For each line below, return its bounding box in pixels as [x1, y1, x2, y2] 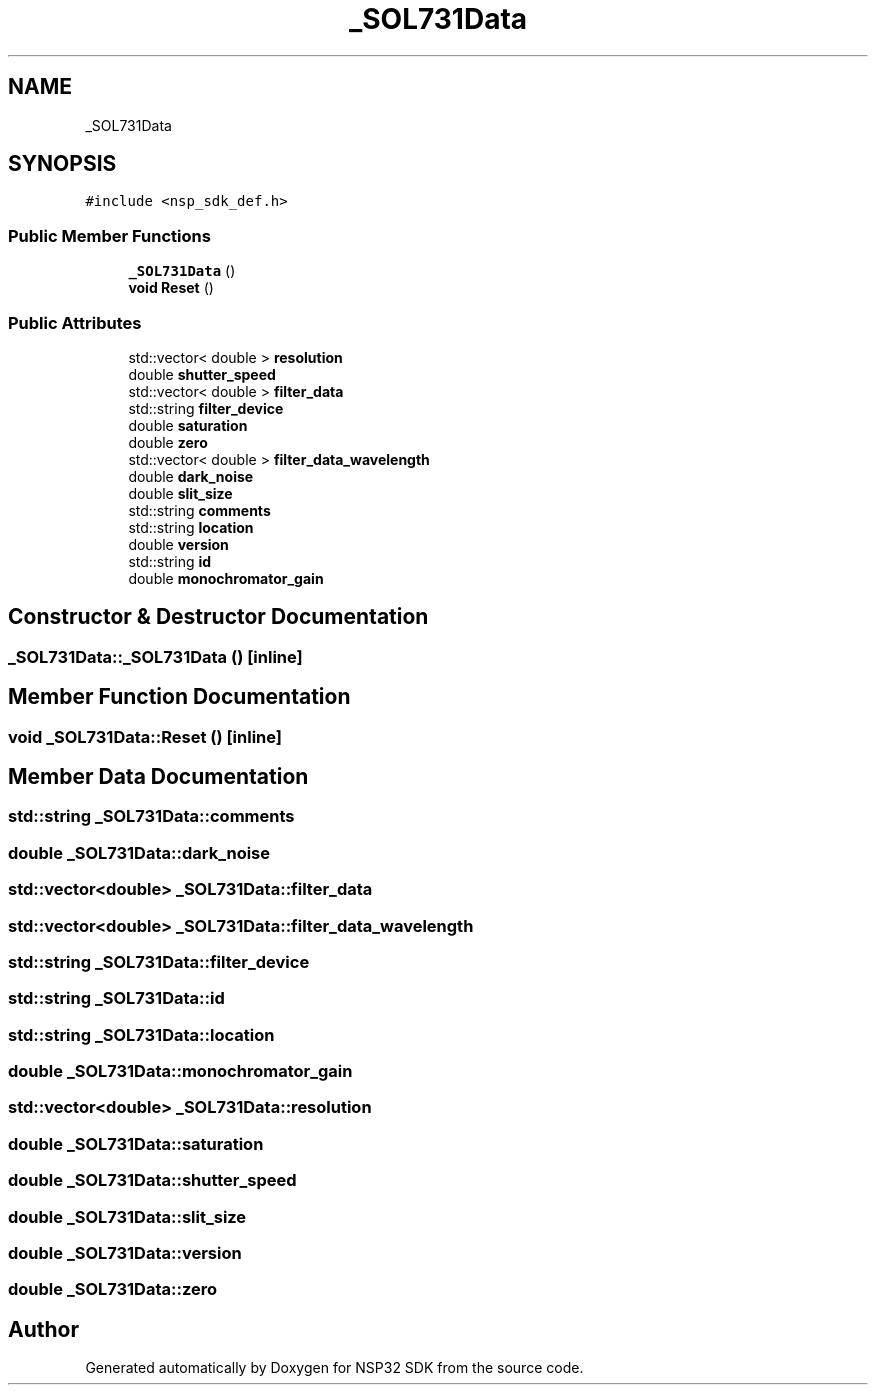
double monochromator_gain [128, 569, 324, 587]
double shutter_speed [128, 365, 276, 383]
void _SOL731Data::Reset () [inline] [8, 726, 282, 747]
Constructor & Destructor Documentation [8, 604, 429, 630]
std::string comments [128, 501, 271, 519]
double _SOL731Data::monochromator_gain [8, 1061, 353, 1082]
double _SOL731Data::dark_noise [8, 842, 271, 863]
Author [8, 1316, 79, 1342]
